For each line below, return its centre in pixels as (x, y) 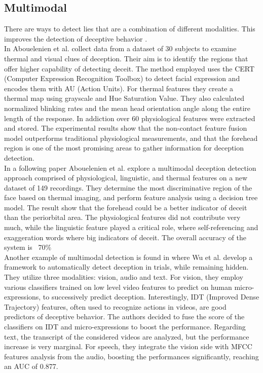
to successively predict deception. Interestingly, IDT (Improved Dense (151, 297)
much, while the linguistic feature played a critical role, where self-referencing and (131, 227)
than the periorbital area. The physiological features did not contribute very (122, 217)
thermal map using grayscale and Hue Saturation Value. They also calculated (124, 98)
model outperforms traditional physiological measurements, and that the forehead (131, 138)
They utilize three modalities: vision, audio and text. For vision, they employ (124, 277)
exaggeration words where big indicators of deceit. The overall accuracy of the (125, 237)
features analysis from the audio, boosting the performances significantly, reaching (131, 356)
